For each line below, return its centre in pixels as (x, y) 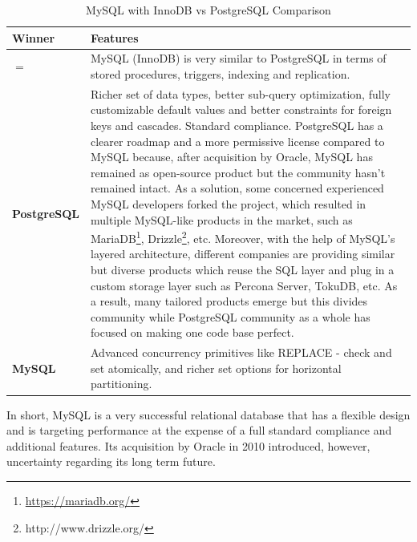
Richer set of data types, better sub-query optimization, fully (241, 93)
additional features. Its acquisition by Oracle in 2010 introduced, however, (188, 445)
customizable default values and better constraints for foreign (241, 109)
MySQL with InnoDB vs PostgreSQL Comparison (208, 10)
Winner (34, 37)
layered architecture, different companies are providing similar (243, 254)
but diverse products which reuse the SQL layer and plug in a (243, 270)
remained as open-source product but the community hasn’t (238, 172)
